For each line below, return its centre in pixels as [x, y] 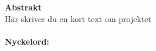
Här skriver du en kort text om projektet [78, 18]
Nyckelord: [27, 41]
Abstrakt [23, 7]
